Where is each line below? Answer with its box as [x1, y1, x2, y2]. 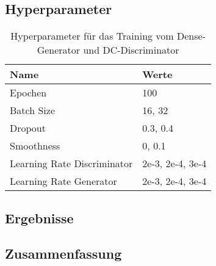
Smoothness [10, 138, 60, 153]
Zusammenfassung [5, 244, 122, 263]
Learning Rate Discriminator [10, 156, 133, 171]
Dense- [177, 29, 206, 43]
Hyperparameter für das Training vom [10, 29, 174, 43]
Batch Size [10, 103, 55, 118]
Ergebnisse [5, 208, 74, 227]
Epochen [10, 85, 47, 100]
